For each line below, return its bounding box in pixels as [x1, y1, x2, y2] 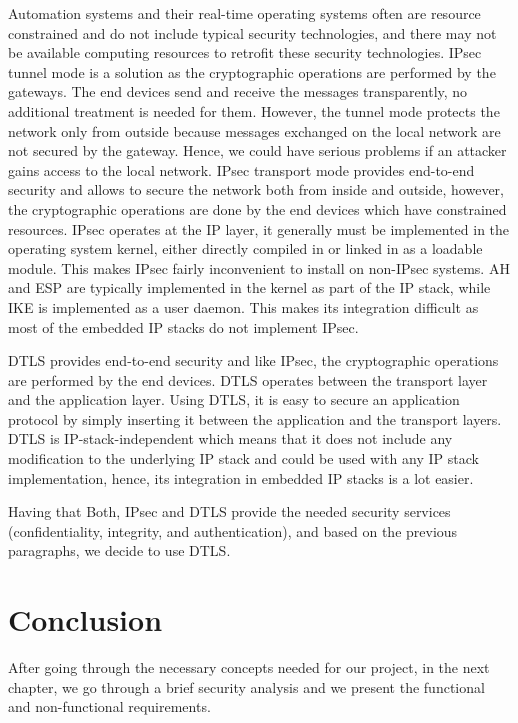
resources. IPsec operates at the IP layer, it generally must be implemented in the [8, 218, 510, 239]
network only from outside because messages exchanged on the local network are [8, 120, 501, 141]
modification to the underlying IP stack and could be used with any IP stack [8, 448, 479, 469]
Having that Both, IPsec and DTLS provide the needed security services [8, 501, 451, 522]
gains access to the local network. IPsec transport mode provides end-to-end [8, 159, 475, 180]
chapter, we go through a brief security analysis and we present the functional [8, 676, 485, 697]
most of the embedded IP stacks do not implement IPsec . [8, 316, 359, 337]
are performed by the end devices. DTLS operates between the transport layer [8, 369, 488, 390]
